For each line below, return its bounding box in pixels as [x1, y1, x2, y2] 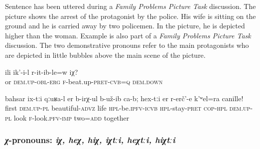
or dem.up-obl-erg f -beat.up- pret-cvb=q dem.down [5, 76, 163, 87]
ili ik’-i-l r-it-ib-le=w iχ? [5, 66, 78, 77]
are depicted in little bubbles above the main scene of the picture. [5, 49, 206, 60]
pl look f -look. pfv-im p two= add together [5, 112, 130, 123]
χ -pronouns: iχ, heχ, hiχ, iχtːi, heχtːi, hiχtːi [5, 134, 175, 146]
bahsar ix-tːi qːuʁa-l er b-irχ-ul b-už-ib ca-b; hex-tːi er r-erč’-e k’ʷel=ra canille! [5, 93, 244, 103]
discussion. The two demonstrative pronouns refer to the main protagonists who [5, 40, 249, 50]
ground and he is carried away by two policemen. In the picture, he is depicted [5, 20, 245, 31]
